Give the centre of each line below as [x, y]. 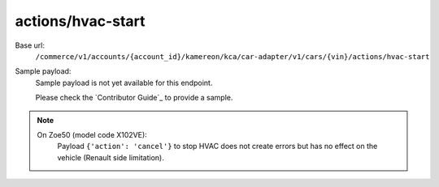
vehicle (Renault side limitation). [111, 157]
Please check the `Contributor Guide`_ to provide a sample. [134, 98]
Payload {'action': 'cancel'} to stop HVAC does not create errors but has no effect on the [217, 147]
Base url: [30, 45]
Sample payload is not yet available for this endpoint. [124, 83]
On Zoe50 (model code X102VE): [92, 134]
